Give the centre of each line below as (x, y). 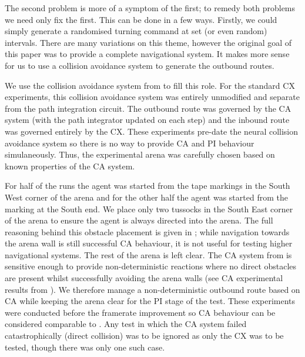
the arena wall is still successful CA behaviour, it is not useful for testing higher (149, 243)
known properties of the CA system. (70, 166)
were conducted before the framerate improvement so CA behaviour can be (140, 312)
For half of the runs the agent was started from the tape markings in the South (148, 186)
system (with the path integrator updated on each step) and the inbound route (147, 120)
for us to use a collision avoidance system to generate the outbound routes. (140, 65)
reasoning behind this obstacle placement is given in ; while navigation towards (147, 231)
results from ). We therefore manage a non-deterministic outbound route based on (152, 289)
